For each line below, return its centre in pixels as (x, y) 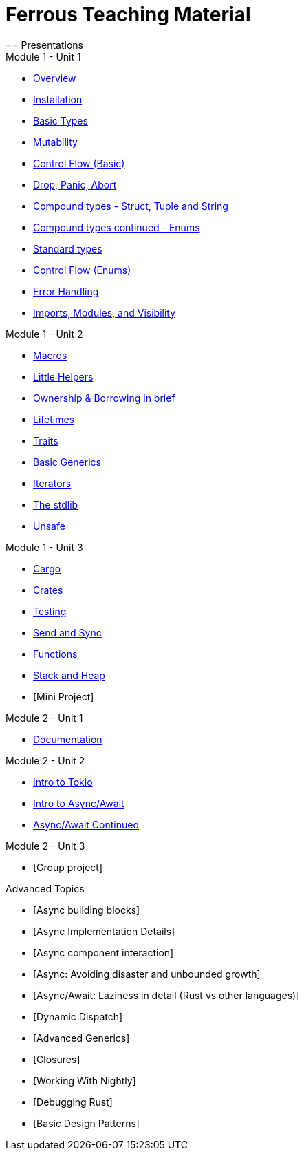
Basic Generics (67, 462)
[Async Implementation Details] (104, 931)
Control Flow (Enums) (82, 270)
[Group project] (68, 867)
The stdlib (56, 504)
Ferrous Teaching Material (128, 14)
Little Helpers (63, 376)
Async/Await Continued (86, 824)
